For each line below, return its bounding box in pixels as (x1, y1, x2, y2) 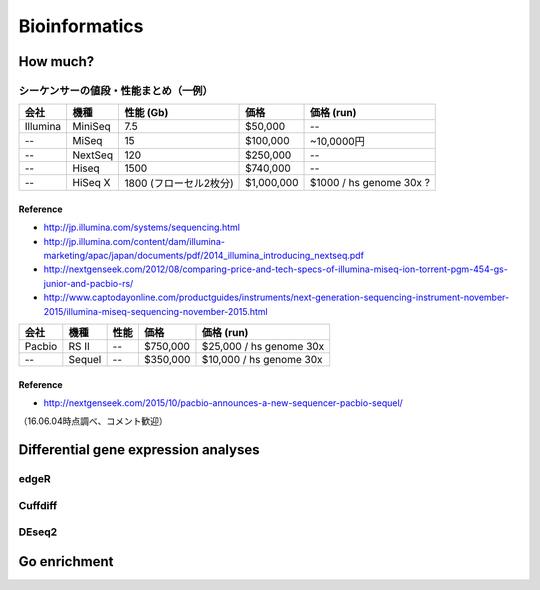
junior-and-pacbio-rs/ (43, 277, 134, 289)
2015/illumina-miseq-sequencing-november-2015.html (43, 305, 269, 317)
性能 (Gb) (124, 106, 169, 120)
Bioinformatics (18, 15, 144, 37)
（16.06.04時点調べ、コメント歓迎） (18, 415, 169, 427)
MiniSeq (72, 120, 112, 134)
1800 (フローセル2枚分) (124, 176, 234, 190)
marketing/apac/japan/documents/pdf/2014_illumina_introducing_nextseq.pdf (43, 250, 365, 262)
